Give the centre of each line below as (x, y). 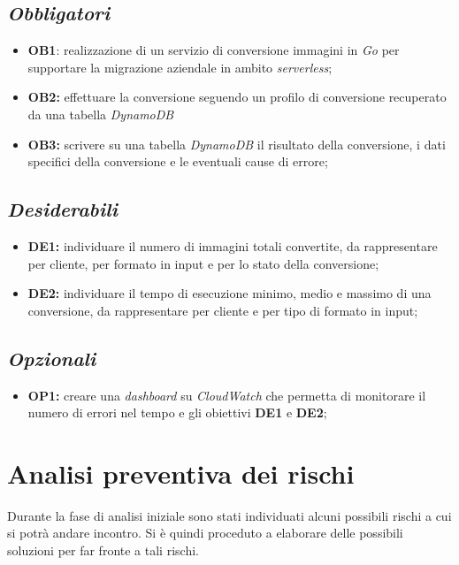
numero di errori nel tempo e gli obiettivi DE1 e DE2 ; (177, 412)
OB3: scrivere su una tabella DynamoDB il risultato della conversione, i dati (237, 144)
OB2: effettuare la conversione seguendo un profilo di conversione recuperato (237, 97)
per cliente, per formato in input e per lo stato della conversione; (203, 263)
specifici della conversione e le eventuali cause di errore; (178, 161)
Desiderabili (62, 209)
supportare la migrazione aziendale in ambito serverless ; (180, 67)
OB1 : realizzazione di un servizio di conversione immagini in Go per (214, 50)
